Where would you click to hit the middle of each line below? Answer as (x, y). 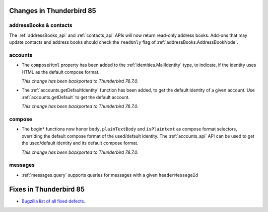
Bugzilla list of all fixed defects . (53, 201)
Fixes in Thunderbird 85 (47, 189)
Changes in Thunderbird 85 (53, 11)
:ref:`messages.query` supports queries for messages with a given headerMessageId (110, 175)
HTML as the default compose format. (61, 72)
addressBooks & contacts (41, 25)
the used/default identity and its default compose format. (80, 143)
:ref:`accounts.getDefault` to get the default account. (76, 97)
